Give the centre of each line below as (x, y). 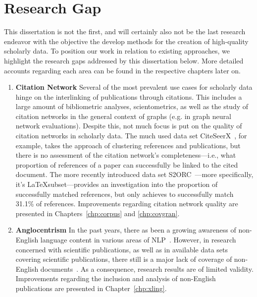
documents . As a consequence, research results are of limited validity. (147, 268)
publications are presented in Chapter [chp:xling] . (91, 288)
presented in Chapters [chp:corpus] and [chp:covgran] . (98, 213)
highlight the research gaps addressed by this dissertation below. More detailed (124, 60)
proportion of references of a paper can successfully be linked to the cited (127, 164)
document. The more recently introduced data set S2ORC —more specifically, (134, 174)
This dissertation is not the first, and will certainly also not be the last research (125, 31)
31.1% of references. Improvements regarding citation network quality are (127, 204)
